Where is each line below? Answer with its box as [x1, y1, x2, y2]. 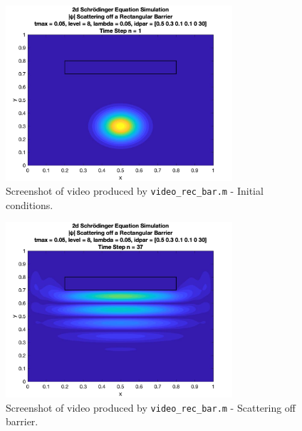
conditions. [6, 197, 53, 212]
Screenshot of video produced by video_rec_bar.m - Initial [6, 183, 264, 198]
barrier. [6, 414, 38, 429]
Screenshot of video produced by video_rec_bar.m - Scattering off [6, 400, 296, 415]
